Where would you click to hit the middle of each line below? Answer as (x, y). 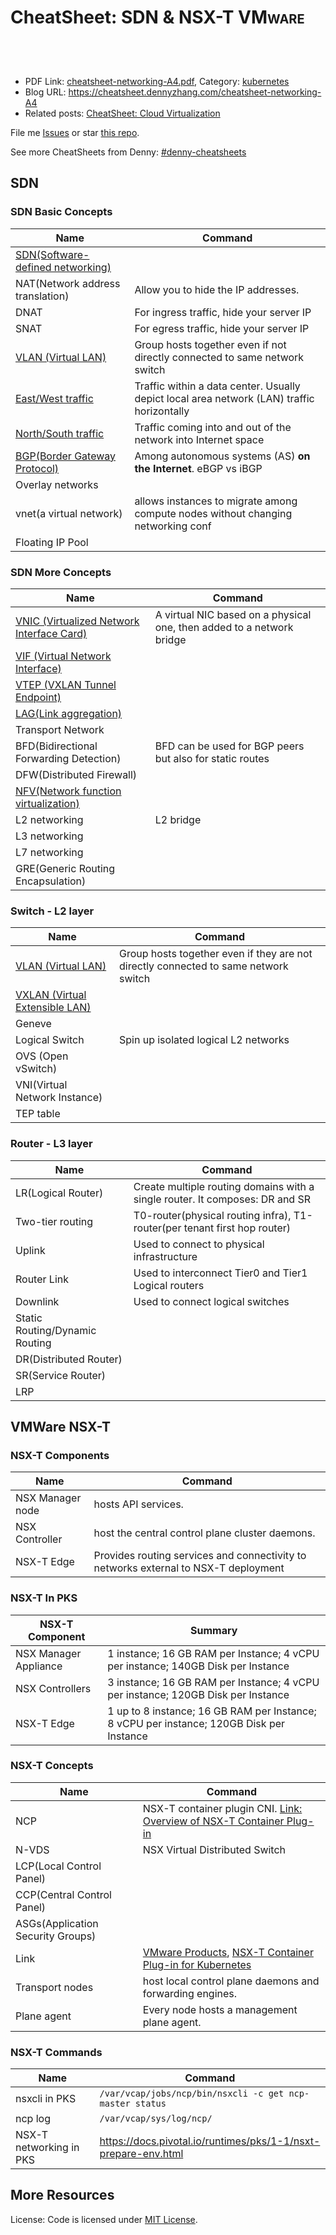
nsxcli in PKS (46, 2099)
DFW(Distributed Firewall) (76, 774)
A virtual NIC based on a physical (233, 614)
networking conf (173, 526)
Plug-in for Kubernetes (197, 1964)
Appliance (39, 1666)
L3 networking (49, 836)
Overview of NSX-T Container (213, 1821)
